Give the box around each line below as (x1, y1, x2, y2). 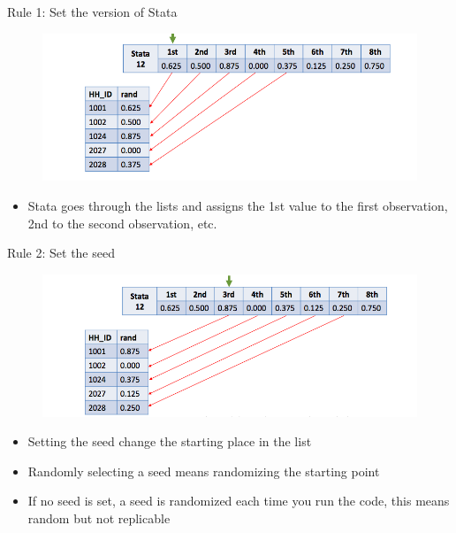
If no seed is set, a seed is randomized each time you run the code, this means (27, 491, 450, 510)
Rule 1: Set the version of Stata (7, 3, 178, 20)
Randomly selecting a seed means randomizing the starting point (27, 461, 380, 480)
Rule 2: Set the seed (7, 243, 115, 262)
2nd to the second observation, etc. (27, 213, 217, 232)
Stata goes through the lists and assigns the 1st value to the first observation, (27, 197, 448, 215)
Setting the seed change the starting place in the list (27, 432, 312, 451)
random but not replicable (27, 508, 171, 527)
